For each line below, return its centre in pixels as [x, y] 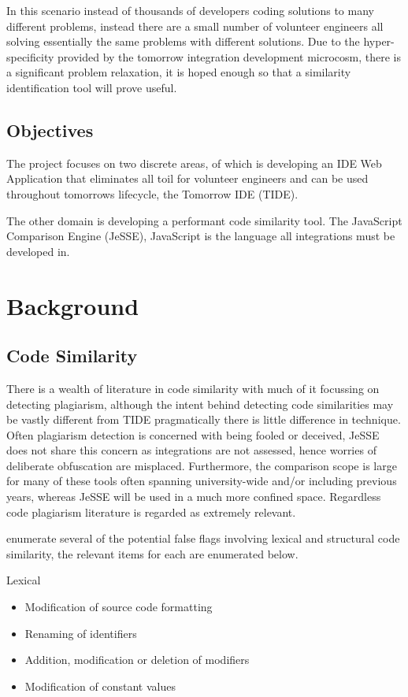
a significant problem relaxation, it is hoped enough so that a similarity [179, 72]
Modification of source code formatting [119, 607]
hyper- [379, 41]
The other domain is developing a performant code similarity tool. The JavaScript [204, 220]
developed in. [38, 251]
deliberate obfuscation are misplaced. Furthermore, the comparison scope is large [202, 465]
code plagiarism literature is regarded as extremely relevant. [151, 512]
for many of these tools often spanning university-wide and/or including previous [202, 481]
